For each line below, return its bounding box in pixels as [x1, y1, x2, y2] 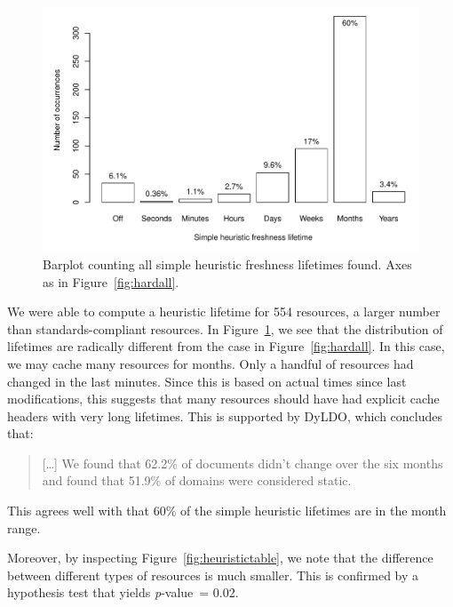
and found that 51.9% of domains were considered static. [42, 471, 352, 490]
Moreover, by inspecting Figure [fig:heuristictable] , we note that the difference [7, 548, 433, 567]
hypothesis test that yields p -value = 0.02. [7, 583, 239, 602]
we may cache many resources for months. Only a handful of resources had [7, 354, 414, 372]
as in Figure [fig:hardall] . [43, 272, 179, 291]
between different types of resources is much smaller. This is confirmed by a [7, 565, 419, 584]
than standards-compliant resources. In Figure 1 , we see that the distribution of [7, 319, 443, 338]
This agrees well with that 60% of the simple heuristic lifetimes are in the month [7, 501, 447, 520]
